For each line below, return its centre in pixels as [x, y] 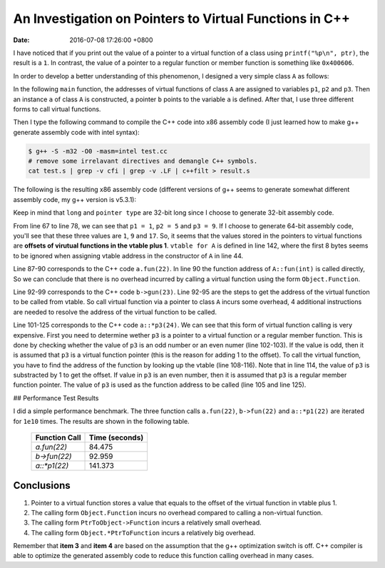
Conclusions [42, 486]
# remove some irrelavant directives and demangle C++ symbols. [143, 161]
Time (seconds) [116, 437]
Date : [21, 40]
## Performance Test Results [56, 398]
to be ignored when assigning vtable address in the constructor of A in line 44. [128, 255]
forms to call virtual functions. [57, 109]
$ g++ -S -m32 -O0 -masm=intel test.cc [98, 151]
